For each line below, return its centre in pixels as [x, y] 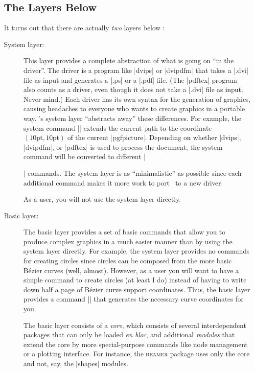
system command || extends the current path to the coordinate [118, 128]
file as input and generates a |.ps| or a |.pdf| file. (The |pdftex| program [130, 80]
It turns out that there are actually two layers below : [84, 28]
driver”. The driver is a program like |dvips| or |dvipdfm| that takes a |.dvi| [136, 70]
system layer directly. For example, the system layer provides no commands [137, 251]
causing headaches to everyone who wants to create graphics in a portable [134, 108]
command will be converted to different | [84, 156]
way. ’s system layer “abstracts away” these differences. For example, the [132, 118]
